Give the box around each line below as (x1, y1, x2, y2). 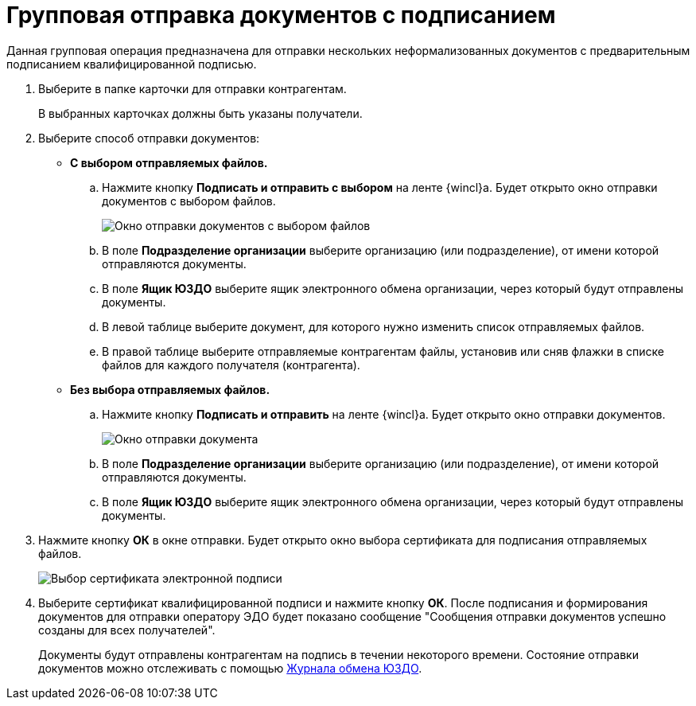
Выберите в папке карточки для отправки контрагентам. (38, 81, 347, 96)
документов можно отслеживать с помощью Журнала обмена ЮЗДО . (38, 661, 422, 675)
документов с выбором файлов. (102, 193, 276, 208)
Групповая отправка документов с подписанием (6, 2, 556, 29)
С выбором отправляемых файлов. (70, 155, 268, 170)
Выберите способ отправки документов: (38, 131, 260, 145)
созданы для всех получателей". (38, 622, 216, 637)
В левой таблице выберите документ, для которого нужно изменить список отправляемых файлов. (102, 319, 645, 333)
